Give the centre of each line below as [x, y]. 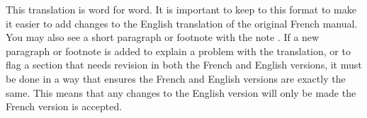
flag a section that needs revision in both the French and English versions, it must [184, 65]
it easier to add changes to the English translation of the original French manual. [182, 23]
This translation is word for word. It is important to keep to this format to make [181, 9]
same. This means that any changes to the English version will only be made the [181, 92]
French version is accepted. [64, 106]
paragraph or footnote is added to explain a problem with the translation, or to [178, 51]
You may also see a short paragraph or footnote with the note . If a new [163, 37]
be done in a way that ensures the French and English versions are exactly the [176, 78]
